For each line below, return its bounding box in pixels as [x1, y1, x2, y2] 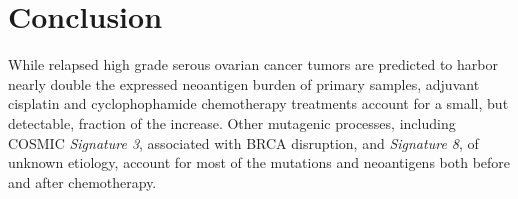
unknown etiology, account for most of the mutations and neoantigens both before [8, 152, 511, 173]
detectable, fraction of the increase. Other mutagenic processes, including [8, 112, 456, 133]
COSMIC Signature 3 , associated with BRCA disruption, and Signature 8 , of [8, 132, 479, 153]
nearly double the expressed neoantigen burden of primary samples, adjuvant [8, 73, 480, 94]
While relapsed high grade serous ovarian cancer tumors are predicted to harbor [8, 54, 498, 75]
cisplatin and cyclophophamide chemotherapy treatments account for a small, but [8, 93, 509, 114]
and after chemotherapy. [8, 171, 157, 192]
